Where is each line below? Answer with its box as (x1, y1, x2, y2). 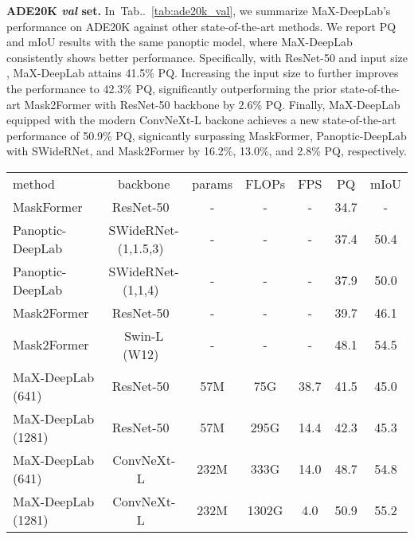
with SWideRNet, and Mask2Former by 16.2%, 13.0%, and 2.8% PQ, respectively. (6, 143, 407, 159)
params (192, 174, 233, 193)
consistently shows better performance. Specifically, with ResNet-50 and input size (6, 49, 408, 65)
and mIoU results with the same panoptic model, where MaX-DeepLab (6, 33, 353, 50)
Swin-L (124, 326, 164, 345)
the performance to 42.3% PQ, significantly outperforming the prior (6, 80, 338, 96)
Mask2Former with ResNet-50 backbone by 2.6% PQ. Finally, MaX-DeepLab (24, 96, 400, 112)
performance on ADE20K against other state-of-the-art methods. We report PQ (6, 18, 396, 34)
